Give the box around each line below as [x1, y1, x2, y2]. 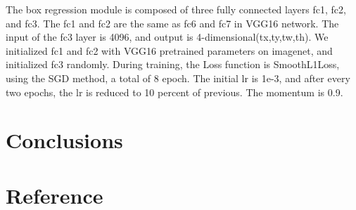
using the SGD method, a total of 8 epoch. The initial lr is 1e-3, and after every [6, 70, 350, 85]
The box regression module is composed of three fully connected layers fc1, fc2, [6, 2, 346, 16]
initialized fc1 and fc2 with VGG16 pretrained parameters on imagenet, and [6, 43, 333, 58]
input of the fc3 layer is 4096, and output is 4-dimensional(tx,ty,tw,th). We [6, 29, 329, 44]
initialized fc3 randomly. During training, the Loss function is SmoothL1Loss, [6, 57, 340, 72]
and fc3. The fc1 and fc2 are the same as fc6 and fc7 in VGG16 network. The [6, 15, 339, 30]
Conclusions [6, 126, 123, 155]
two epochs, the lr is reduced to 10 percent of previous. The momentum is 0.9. [6, 84, 343, 99]
